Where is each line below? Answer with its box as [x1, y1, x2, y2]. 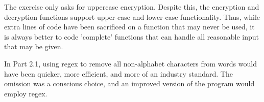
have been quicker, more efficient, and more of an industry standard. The [4, 68, 233, 79]
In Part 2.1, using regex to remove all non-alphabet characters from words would [4, 58, 257, 69]
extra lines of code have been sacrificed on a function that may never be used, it [4, 21, 255, 32]
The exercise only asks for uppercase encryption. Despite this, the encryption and [4, 2, 259, 12]
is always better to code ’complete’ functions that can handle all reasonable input [4, 31, 259, 42]
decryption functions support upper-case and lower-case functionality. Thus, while [4, 11, 260, 22]
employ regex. [4, 88, 47, 98]
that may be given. [4, 41, 63, 52]
